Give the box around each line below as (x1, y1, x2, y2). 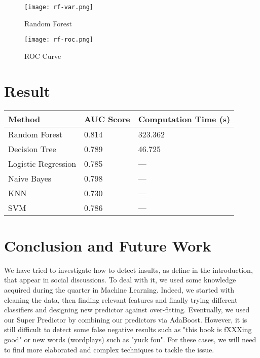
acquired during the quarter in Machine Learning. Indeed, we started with (4, 284, 234, 295)
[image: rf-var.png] (24, 4, 94, 11)
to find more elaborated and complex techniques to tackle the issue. (4, 344, 214, 354)
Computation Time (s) (138, 113, 231, 125)
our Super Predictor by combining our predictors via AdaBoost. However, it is (4, 314, 247, 325)
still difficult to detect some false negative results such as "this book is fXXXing (4, 324, 252, 335)
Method (8, 113, 41, 125)
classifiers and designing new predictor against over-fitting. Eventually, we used (4, 304, 250, 315)
